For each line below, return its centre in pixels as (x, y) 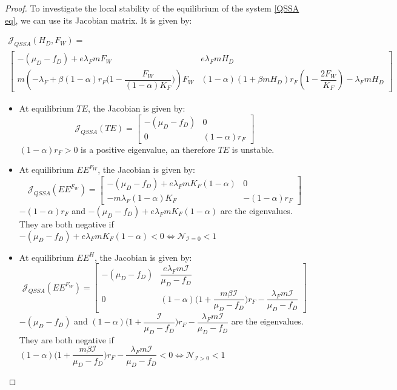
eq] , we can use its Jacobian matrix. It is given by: (98, 20)
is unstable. (253, 149)
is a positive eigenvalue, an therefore (148, 149)
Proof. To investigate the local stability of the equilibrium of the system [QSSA (152, 8)
